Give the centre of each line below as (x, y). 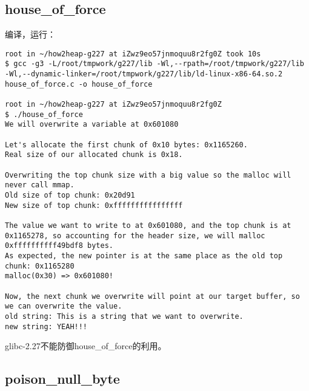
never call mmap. (40, 185)
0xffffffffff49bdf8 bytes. (59, 246)
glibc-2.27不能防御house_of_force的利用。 (86, 346)
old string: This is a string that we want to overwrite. (124, 316)
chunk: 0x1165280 (40, 266)
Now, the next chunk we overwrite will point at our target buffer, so (152, 296)
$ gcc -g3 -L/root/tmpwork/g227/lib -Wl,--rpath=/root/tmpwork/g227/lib (154, 64)
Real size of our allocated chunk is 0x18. (94, 155)
